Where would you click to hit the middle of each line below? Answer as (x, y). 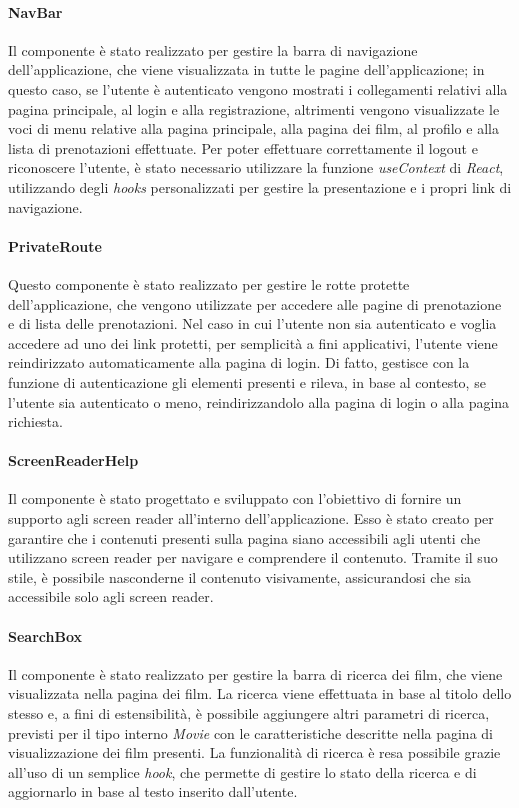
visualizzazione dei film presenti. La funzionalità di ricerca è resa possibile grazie (254, 752)
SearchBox (45, 635)
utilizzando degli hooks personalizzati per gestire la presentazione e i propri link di (260, 186)
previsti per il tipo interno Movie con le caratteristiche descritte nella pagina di (250, 732)
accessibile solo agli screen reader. (111, 596)
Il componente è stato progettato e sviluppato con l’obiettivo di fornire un (235, 498)
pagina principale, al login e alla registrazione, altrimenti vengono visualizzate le (254, 108)
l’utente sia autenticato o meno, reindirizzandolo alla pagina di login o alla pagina (259, 401)
